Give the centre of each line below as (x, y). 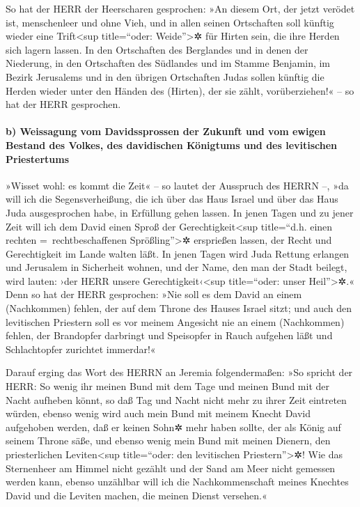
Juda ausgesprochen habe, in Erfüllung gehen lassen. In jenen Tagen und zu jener (180, 212)
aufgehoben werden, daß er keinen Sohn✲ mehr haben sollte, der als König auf (173, 427)
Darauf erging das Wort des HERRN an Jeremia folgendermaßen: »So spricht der (179, 372)
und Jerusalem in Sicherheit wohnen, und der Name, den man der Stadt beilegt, (177, 267)
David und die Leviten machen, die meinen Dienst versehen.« (136, 495)
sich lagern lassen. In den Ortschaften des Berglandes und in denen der (157, 49)
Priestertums (38, 158)
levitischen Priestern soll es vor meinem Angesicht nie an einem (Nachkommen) (175, 321)
